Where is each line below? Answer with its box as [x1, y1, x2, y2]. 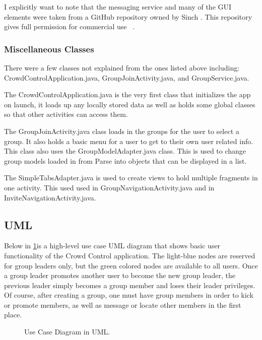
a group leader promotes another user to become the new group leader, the [4, 270, 235, 281]
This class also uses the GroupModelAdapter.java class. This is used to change [4, 146, 246, 156]
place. [4, 309, 22, 320]
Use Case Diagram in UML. [24, 326, 110, 337]
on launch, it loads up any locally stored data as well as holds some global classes [4, 99, 255, 109]
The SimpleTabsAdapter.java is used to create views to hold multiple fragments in [4, 172, 258, 183]
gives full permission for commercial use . [4, 21, 135, 32]
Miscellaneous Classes [4, 42, 94, 55]
